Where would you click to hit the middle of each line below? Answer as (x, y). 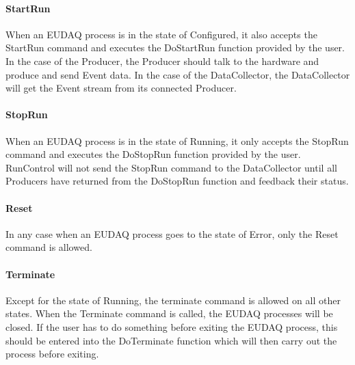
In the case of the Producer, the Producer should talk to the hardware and (162, 60)
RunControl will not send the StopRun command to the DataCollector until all (171, 167)
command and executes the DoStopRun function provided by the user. (153, 154)
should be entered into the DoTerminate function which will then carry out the (171, 340)
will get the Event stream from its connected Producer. (121, 88)
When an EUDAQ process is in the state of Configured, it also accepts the (161, 34)
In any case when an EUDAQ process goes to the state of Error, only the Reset (172, 233)
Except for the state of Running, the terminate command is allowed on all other (173, 300)
